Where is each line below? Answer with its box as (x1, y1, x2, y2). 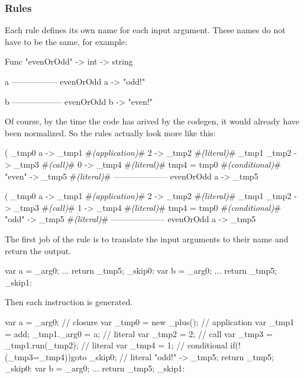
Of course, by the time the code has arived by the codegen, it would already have (5, 115, 300, 127)
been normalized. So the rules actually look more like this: (5, 126, 216, 139)
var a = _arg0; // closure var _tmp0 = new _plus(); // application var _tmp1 (5, 315, 295, 328)
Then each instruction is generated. (5, 296, 133, 308)
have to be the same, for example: (5, 35, 127, 47)
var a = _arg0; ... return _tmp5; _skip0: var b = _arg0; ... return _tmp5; (5, 264, 277, 277)
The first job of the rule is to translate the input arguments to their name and (5, 232, 289, 245)
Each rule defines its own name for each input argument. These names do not (5, 24, 286, 36)
